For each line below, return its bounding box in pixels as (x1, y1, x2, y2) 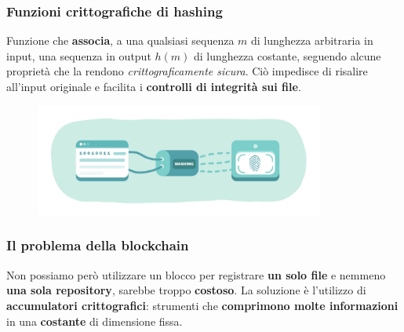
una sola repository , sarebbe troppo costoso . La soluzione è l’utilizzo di (6, 282, 366, 298)
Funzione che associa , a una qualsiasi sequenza (6, 32, 235, 49)
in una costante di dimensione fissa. (6, 312, 183, 329)
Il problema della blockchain (6, 235, 189, 255)
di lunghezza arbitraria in (251, 32, 373, 49)
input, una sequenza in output (6, 47, 151, 64)
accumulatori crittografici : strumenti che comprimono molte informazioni (6, 297, 399, 313)
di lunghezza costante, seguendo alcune (194, 47, 381, 64)
